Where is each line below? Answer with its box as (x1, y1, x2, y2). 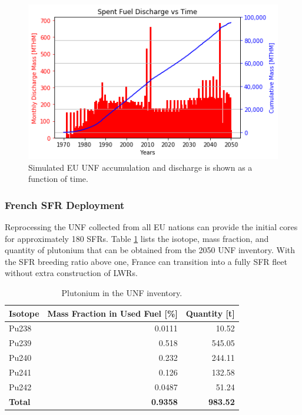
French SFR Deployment (5, 197, 125, 212)
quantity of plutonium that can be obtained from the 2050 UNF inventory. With (5, 244, 296, 256)
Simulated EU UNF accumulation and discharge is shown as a (28, 161, 253, 173)
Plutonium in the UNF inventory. (61, 286, 182, 298)
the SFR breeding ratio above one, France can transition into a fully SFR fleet (5, 255, 287, 267)
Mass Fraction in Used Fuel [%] (47, 307, 178, 319)
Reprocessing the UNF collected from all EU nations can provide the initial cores (5, 220, 298, 233)
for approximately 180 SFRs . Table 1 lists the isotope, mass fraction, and (5, 232, 269, 244)
